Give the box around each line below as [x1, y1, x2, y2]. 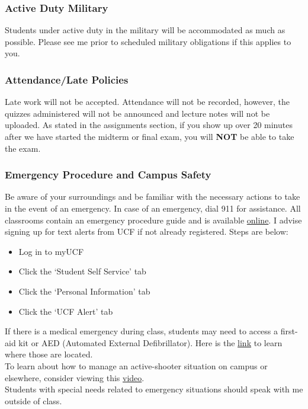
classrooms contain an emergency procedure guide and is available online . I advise [5, 213, 302, 226]
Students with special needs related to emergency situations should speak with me [5, 383, 303, 395]
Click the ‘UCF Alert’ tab [18, 305, 113, 317]
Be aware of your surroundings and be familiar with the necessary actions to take [5, 190, 300, 203]
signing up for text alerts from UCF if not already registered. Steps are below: [5, 225, 288, 238]
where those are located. [5, 348, 93, 360]
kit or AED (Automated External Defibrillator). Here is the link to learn [18, 336, 283, 349]
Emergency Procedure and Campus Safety [5, 167, 211, 182]
